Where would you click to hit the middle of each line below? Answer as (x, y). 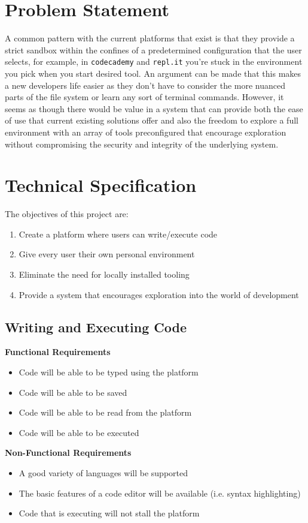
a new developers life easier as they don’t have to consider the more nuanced (145, 85)
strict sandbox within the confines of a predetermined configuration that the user (153, 49)
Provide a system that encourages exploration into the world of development (159, 294)
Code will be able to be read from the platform (105, 412)
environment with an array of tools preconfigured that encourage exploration (146, 132)
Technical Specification (101, 185)
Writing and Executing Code (96, 327)
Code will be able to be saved (73, 392)
